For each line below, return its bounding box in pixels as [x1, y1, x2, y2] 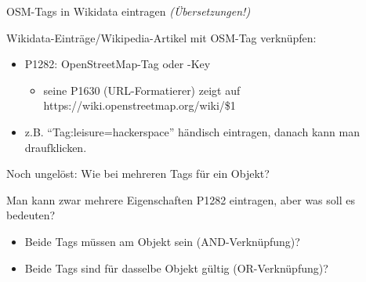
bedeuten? [6, 207, 56, 223]
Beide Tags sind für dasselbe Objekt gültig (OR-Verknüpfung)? [24, 259, 328, 276]
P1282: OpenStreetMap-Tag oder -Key [24, 56, 211, 72]
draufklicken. [24, 139, 87, 155]
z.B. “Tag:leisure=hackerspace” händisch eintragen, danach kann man [24, 123, 360, 139]
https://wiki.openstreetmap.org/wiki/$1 [43, 97, 236, 114]
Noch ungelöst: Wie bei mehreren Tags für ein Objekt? [6, 165, 270, 182]
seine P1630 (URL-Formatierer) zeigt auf [43, 81, 241, 98]
